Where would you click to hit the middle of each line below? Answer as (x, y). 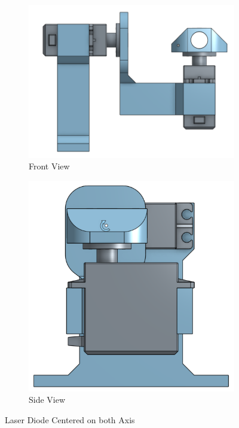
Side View (47, 400)
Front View (49, 166)
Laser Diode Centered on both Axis (70, 419)
